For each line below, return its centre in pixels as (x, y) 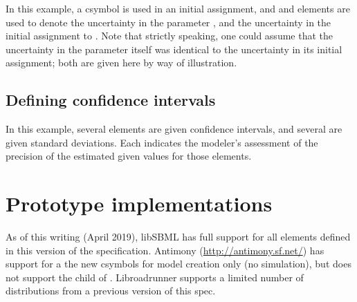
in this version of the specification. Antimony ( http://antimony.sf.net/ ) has (165, 250)
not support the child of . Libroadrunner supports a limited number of (155, 277)
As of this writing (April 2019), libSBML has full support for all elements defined (178, 237)
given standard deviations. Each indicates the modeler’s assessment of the (162, 142)
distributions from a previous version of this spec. (111, 291)
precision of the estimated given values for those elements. (129, 156)
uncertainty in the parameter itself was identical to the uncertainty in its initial (174, 49)
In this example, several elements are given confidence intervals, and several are (174, 129)
